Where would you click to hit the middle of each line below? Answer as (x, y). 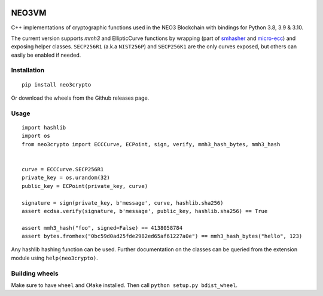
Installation (28, 70)
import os (36, 136)
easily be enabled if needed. (46, 55)
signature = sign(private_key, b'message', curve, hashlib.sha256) (123, 203)
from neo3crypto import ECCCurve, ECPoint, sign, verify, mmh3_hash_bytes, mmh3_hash (151, 144)
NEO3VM (29, 13)
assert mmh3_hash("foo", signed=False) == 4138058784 (102, 228)
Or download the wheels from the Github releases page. (80, 98)
